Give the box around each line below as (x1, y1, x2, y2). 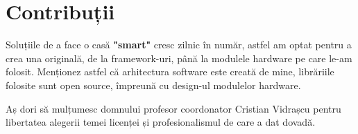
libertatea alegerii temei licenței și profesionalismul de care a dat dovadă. (6, 115, 316, 129)
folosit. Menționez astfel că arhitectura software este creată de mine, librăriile (6, 64, 334, 79)
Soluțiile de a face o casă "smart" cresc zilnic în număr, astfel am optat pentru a (6, 37, 352, 52)
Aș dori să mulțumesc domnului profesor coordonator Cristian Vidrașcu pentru (6, 101, 341, 115)
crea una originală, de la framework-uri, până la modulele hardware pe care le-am (6, 50, 352, 65)
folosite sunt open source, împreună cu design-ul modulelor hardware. (6, 77, 301, 92)
